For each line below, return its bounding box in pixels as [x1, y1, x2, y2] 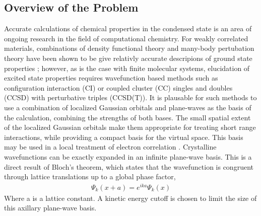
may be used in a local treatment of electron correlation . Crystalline [4, 141, 217, 152]
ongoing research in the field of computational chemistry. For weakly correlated [4, 33, 248, 43]
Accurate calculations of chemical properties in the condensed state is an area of [4, 23, 252, 34]
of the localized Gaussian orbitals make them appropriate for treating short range [4, 122, 256, 132]
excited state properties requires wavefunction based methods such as [4, 73, 218, 83]
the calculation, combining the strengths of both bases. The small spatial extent [4, 112, 251, 122]
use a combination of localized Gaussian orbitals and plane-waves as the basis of [4, 102, 251, 112]
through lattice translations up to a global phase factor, [4, 171, 176, 182]
